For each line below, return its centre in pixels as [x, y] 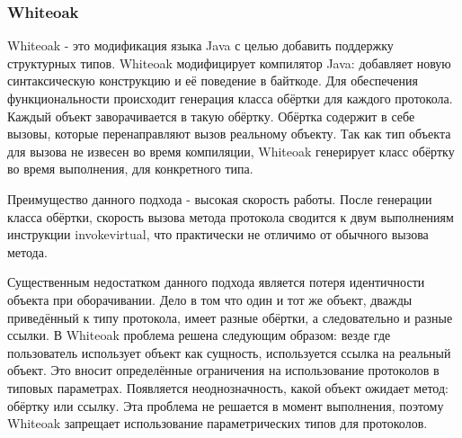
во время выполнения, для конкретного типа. [130, 169]
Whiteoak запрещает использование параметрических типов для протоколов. [218, 423]
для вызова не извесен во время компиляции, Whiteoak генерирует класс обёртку [231, 151]
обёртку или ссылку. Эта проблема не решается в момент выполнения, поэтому [226, 405]
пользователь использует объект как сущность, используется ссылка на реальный [229, 352]
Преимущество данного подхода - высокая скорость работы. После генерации [220, 198]
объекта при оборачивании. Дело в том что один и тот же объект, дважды [210, 299]
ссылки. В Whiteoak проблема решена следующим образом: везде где [199, 335]
